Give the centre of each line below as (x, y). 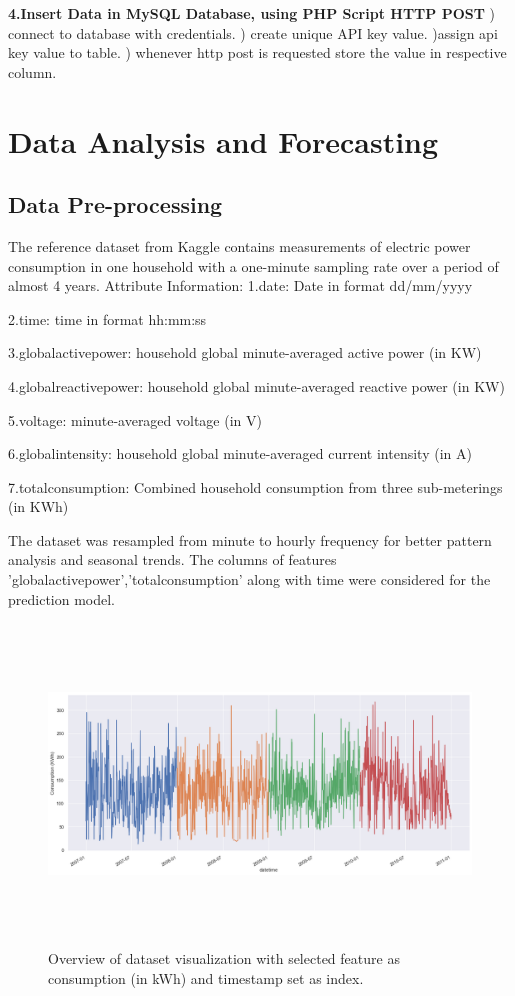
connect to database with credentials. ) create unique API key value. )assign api (253, 32)
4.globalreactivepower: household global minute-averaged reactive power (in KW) (256, 385)
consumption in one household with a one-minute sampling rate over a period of (253, 265)
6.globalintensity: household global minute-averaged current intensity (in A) (240, 453)
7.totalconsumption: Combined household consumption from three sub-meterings (255, 486)
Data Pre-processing (115, 204)
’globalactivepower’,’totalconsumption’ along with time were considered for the (249, 579)
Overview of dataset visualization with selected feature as (224, 958)
